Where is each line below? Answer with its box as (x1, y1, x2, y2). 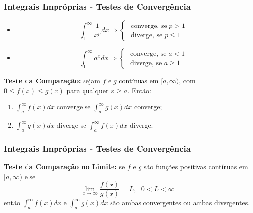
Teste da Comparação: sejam (4, 76, 100, 86)
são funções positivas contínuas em (143, 161, 248, 172)
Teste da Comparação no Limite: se (4, 161, 125, 172)
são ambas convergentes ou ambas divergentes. (110, 197, 250, 208)
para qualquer (66, 85, 109, 95)
